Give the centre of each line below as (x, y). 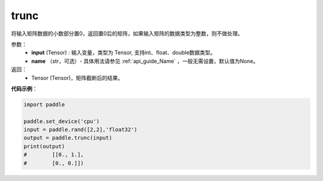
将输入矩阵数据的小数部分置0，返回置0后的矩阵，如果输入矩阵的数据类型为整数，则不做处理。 (127, 33)
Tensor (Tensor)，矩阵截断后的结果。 (77, 78)
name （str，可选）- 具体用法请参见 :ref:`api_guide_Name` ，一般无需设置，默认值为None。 (145, 61)
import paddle (44, 104)
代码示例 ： (24, 88)
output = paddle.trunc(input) (68, 138)
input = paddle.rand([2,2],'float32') (80, 130)
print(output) (44, 146)
